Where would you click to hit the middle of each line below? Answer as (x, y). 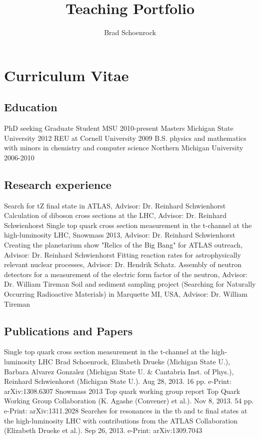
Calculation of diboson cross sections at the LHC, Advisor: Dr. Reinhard (115, 215)
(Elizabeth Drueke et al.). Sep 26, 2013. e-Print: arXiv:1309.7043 (103, 430)
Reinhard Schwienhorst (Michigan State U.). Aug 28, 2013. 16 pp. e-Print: (118, 381)
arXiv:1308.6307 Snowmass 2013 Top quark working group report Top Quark (122, 391)
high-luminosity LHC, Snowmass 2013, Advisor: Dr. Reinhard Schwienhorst (120, 235)
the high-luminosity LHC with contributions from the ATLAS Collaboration (121, 420)
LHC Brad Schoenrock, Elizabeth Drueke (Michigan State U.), (134, 362)
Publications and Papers (68, 331)
